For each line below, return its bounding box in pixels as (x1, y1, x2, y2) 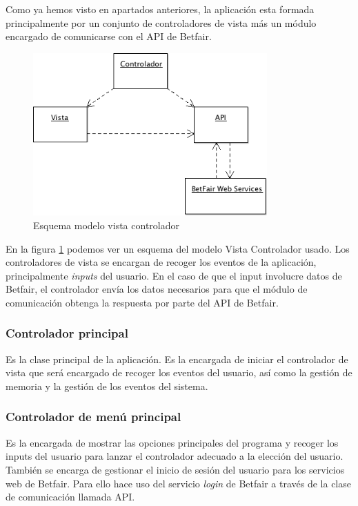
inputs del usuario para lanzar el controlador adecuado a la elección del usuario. (6, 449, 344, 463)
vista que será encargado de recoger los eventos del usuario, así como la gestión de (6, 365, 352, 380)
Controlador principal (6, 324, 128, 342)
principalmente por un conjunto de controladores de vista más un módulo (6, 15, 317, 30)
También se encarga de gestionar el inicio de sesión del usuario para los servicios (6, 462, 345, 476)
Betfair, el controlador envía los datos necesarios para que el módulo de (6, 282, 308, 296)
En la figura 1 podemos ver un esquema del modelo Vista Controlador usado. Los (6, 241, 350, 255)
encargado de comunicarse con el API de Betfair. (6, 29, 212, 43)
